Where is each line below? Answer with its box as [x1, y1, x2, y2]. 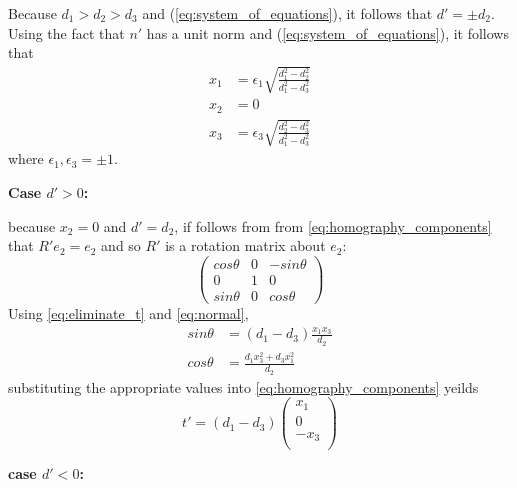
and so [101, 235, 141, 256]
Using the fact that [8, 22, 125, 43]
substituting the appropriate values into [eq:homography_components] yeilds [8, 376, 479, 397]
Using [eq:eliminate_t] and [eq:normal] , [8, 302, 249, 323]
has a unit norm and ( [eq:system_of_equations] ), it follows [146, 22, 509, 43]
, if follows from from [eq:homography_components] [174, 215, 492, 236]
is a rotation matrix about [165, 235, 326, 256]
